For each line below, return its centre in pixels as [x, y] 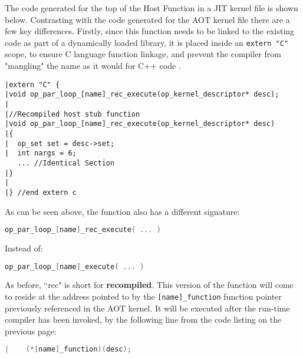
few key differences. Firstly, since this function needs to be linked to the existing [150, 31]
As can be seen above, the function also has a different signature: [122, 211]
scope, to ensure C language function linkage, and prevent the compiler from [143, 54]
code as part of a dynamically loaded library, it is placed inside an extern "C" [147, 42]
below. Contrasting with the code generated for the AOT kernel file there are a [147, 19]
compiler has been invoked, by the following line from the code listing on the [143, 319]
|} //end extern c [41, 192]
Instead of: [24, 248]
